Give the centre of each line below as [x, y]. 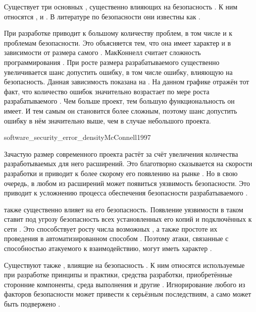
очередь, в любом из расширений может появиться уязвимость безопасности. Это [127, 183]
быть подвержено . [32, 304]
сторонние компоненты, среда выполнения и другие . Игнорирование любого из [125, 284]
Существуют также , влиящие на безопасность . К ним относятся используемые [125, 265]
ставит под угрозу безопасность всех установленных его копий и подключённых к [128, 219]
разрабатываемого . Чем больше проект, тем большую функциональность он [119, 101]
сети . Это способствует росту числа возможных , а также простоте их [111, 228]
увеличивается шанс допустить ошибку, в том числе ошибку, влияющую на [118, 72]
